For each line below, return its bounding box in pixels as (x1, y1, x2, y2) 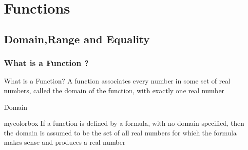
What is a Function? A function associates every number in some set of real (4, 76, 230, 86)
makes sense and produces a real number (4, 137, 126, 147)
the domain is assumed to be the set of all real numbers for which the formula (4, 127, 237, 137)
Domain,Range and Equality (4, 31, 150, 46)
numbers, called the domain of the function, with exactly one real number (4, 85, 225, 95)
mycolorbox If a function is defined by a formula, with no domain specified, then (4, 118, 244, 128)
